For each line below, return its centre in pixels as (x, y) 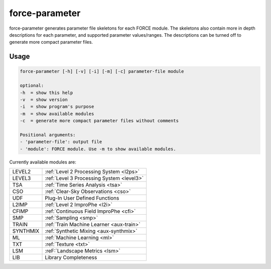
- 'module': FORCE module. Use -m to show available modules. (98, 149)
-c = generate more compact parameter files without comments (99, 121)
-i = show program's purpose (57, 107)
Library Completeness (71, 257)
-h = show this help (46, 93)
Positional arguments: (48, 135)
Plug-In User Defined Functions (82, 198)
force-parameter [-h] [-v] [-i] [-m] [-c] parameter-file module (102, 71)
